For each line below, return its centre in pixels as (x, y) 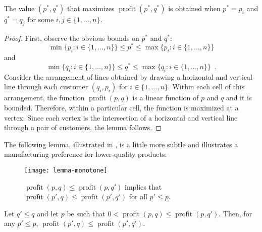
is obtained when (194, 8)
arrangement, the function (44, 98)
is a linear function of (166, 98)
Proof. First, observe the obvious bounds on (72, 38)
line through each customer (46, 86)
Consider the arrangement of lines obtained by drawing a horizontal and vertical (128, 76)
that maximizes (91, 8)
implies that (143, 186)
